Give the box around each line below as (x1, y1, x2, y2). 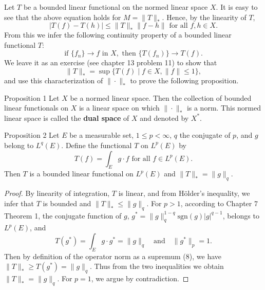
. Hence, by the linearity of (162, 11, 247, 22)
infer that (4, 197, 34, 208)
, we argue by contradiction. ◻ (91, 273, 189, 284)
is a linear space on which (79, 102, 160, 113)
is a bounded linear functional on (29, 168, 134, 179)
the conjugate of (179, 130, 231, 140)
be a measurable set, (69, 130, 134, 140)
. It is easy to (216, 2, 258, 12)
